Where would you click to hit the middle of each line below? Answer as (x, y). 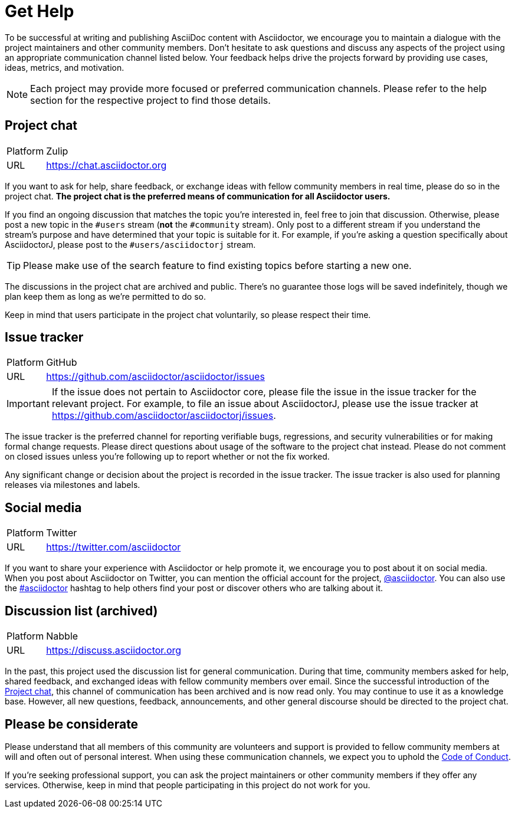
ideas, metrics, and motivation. (65, 67)
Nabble (62, 636)
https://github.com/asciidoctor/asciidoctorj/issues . (164, 416)
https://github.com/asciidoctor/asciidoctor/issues (155, 377)
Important (28, 404)
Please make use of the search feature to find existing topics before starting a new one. (217, 265)
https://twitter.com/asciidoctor (114, 547)
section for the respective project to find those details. (150, 100)
